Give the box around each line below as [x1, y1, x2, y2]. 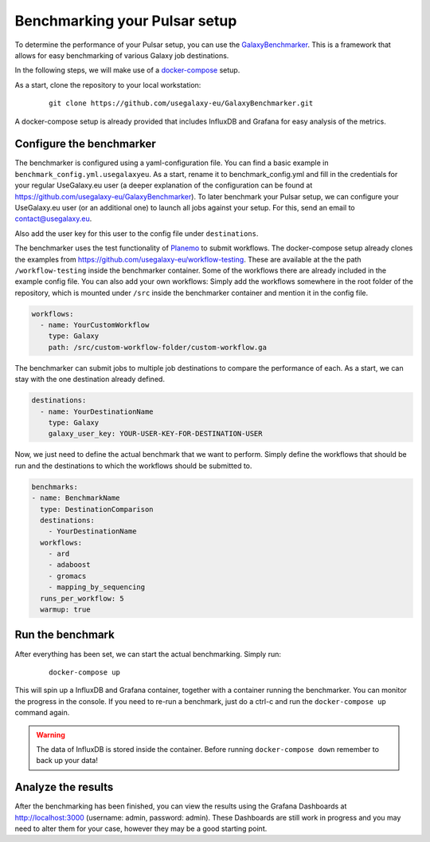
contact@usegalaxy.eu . [14, 214, 92, 223]
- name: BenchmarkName [31, 494, 120, 502]
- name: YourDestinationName [40, 407, 154, 416]
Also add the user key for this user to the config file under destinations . [14, 228, 259, 238]
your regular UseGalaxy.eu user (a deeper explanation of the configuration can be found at [14, 180, 313, 191]
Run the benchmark [14, 628, 115, 642]
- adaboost [48, 561, 91, 569]
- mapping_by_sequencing [48, 583, 146, 592]
